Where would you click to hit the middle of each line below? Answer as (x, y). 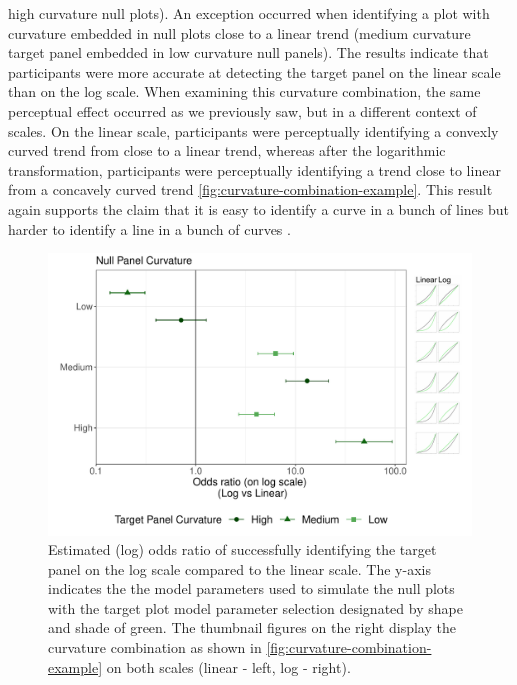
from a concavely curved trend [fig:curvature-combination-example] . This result (250, 189)
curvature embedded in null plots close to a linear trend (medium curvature (239, 32)
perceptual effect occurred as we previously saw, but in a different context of (242, 110)
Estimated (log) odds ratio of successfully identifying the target (242, 549)
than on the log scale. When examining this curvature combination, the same (244, 91)
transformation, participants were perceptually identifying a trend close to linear (254, 169)
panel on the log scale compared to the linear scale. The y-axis (239, 568)
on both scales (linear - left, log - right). (228, 666)
